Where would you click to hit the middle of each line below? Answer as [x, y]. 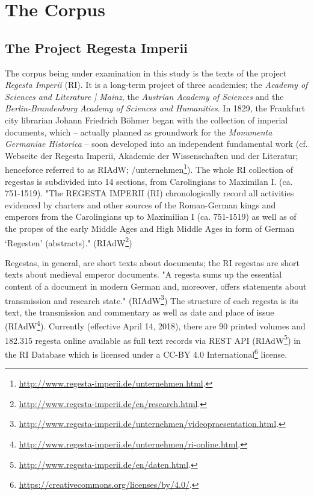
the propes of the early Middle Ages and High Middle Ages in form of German [150, 228]
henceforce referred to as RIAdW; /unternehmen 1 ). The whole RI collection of [149, 168]
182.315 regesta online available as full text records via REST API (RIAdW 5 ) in [153, 339]
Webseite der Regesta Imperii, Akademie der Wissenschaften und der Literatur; [152, 155]
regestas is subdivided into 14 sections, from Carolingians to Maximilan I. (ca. [149, 181]
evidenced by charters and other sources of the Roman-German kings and [140, 204]
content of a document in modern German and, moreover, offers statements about [156, 286]
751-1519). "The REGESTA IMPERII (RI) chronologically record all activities [149, 193]
